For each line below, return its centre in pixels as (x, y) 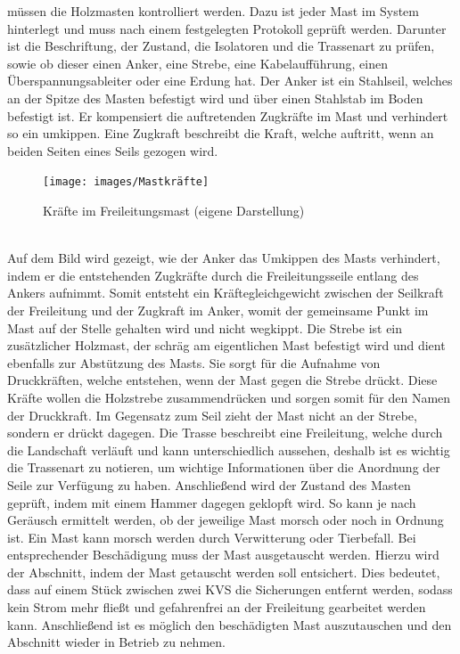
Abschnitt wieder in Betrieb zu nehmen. (116, 642)
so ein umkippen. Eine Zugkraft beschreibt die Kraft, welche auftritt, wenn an (221, 133)
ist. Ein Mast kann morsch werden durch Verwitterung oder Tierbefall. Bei (212, 537)
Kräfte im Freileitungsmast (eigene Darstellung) (174, 210)
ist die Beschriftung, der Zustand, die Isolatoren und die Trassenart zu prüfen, (221, 46)
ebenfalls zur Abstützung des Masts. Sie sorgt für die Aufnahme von (194, 362)
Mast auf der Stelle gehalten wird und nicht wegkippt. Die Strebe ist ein (205, 327)
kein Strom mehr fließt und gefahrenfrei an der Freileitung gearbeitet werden (217, 607)
